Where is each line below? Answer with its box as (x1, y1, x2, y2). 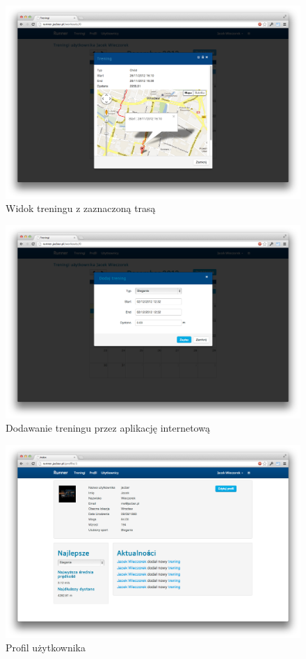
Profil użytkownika (6, 640, 86, 655)
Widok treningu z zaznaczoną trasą (6, 201, 156, 215)
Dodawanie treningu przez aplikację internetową (6, 421, 210, 435)
